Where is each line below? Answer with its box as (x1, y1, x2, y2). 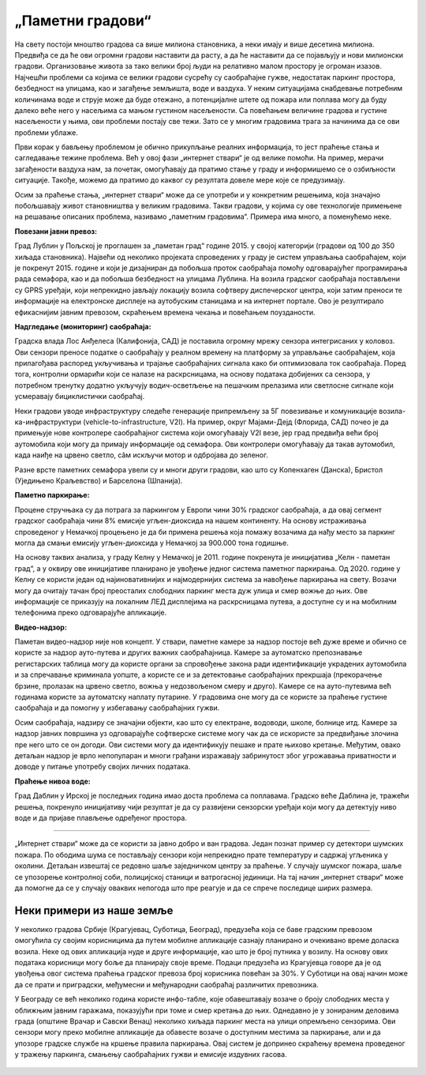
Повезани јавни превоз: (14, 226, 98, 236)
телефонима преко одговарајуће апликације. (14, 608, 167, 618)
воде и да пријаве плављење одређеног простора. (14, 813, 187, 822)
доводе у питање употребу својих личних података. (14, 762, 191, 772)
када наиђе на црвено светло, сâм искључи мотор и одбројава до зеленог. (14, 450, 268, 460)
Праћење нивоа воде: (14, 776, 91, 786)
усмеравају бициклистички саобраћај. (14, 392, 145, 401)
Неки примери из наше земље (14, 904, 174, 917)
